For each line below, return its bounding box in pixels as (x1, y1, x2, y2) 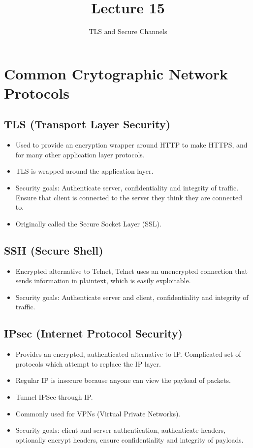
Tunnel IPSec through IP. (15, 392, 93, 402)
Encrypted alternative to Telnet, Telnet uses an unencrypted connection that (15, 265, 248, 276)
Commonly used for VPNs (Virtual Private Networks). (15, 408, 181, 418)
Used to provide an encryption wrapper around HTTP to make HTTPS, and (15, 140, 248, 150)
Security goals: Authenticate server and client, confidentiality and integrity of (15, 292, 249, 302)
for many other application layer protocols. (15, 149, 145, 159)
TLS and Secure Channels (89, 26, 167, 37)
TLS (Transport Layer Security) (4, 116, 171, 132)
